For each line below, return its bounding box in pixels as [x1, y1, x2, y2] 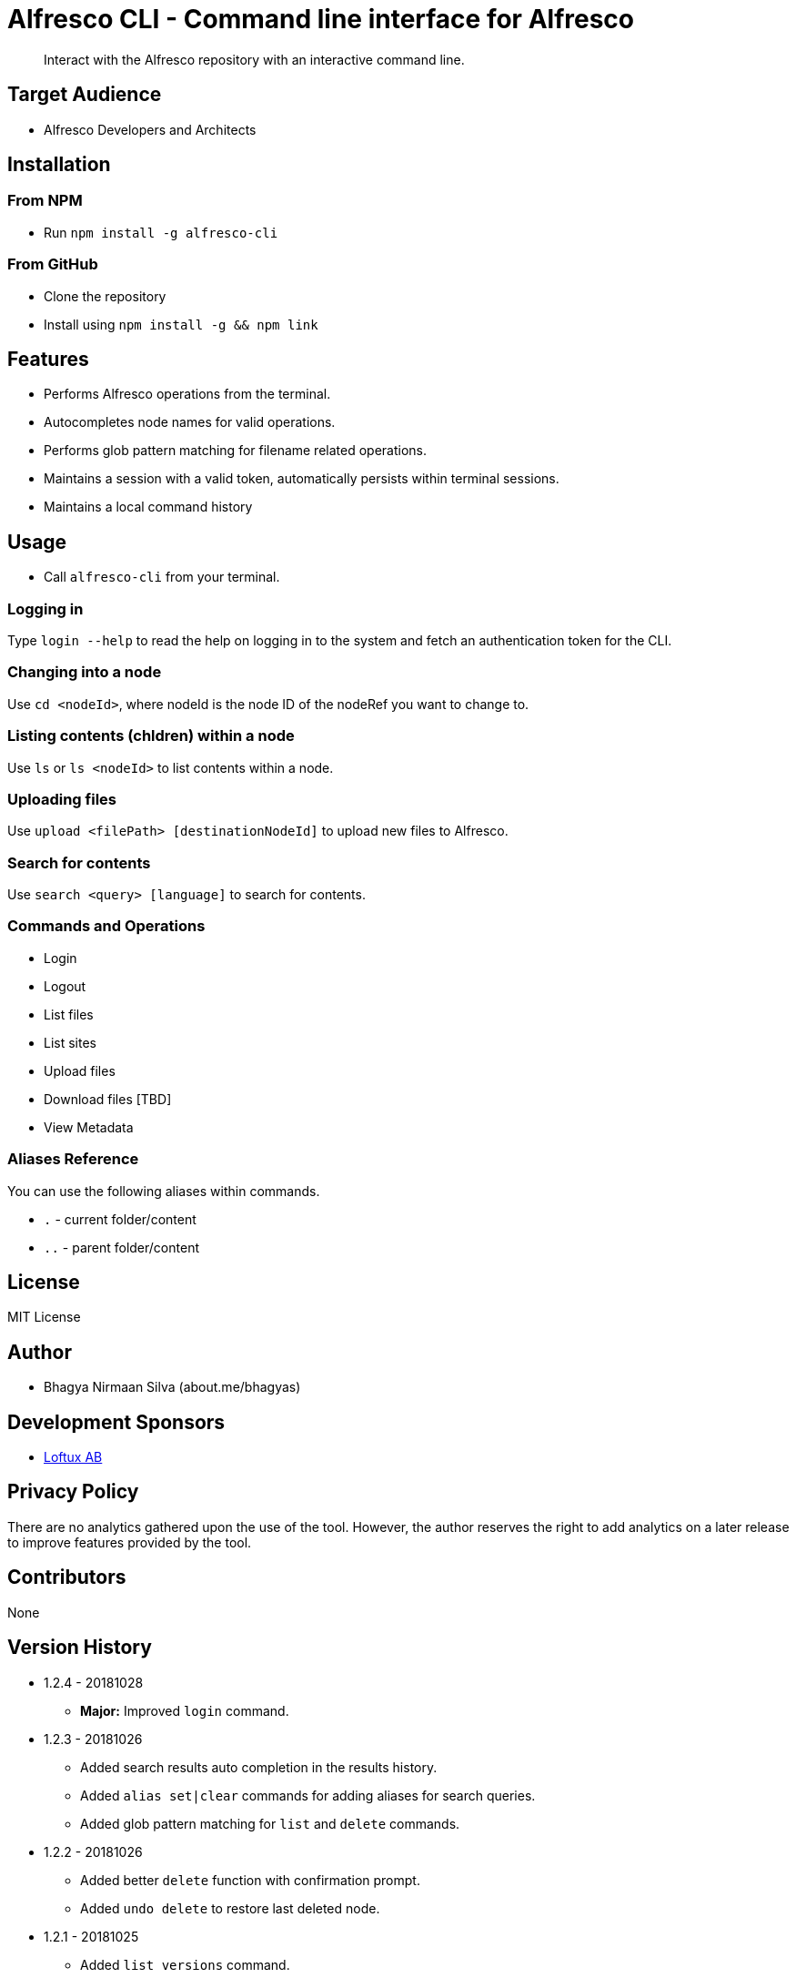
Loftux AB [44, 1449, 103, 1466]
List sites [44, 1034, 96, 1050]
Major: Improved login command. [80, 1702, 289, 1719]
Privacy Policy [7, 1480, 139, 1504]
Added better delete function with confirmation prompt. [80, 1871, 420, 1888]
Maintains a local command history [44, 499, 253, 515]
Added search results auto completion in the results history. [80, 1759, 438, 1775]
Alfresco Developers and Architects [44, 121, 257, 137]
